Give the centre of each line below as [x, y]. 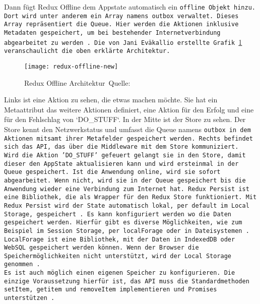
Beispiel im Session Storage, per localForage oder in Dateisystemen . [127, 231]
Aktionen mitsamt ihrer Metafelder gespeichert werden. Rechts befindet [128, 138]
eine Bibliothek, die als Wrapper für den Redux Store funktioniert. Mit [131, 197]
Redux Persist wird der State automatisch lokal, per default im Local [127, 205]
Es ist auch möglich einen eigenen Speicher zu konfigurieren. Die [120, 273]
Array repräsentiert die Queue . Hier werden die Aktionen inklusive [121, 24]
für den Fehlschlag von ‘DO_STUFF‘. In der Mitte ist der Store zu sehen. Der [125, 119]
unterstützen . [29, 298]
